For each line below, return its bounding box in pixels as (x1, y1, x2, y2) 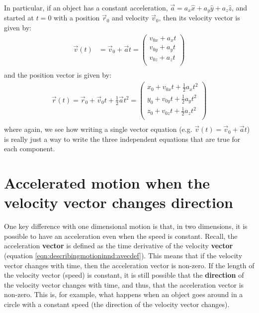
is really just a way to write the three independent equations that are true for (4, 133, 241, 144)
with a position (54, 12, 100, 23)
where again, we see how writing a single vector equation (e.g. (4, 124, 192, 134)
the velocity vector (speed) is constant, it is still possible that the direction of (4, 270, 244, 280)
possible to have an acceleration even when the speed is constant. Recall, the (4, 230, 238, 241)
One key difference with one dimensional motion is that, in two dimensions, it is (4, 221, 248, 231)
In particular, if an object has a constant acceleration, (4, 2, 168, 12)
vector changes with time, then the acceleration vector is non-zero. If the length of (4, 260, 255, 270)
